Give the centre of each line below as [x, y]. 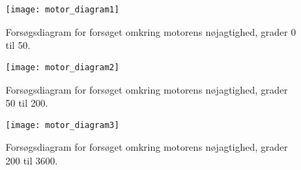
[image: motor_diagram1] [62, 10]
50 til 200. [27, 103]
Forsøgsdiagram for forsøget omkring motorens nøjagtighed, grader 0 [151, 31]
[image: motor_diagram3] [62, 125]
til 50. [18, 45]
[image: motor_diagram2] [62, 67]
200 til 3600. [32, 160]
